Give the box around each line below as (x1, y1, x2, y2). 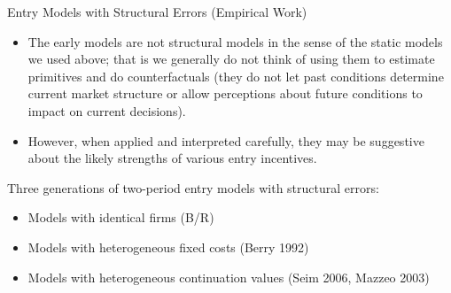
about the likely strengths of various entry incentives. (27, 149, 317, 167)
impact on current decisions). (27, 101, 186, 120)
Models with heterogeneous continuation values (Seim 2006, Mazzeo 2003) (27, 267, 430, 286)
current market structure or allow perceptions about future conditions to (27, 84, 423, 103)
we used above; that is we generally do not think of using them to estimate (27, 50, 435, 68)
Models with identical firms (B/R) (27, 208, 214, 227)
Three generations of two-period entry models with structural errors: (7, 178, 379, 197)
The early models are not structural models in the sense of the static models (27, 32, 443, 50)
